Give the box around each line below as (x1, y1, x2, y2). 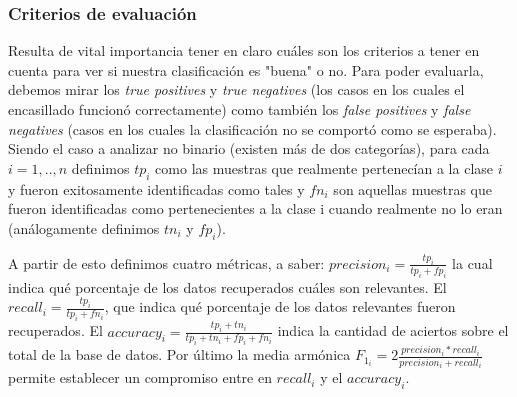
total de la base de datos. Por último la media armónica (8, 344, 351, 365)
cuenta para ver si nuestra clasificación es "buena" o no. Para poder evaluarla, (8, 59, 484, 80)
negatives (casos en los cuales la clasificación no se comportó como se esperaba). (8, 118, 497, 139)
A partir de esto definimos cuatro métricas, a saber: (8, 252, 325, 273)
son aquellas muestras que (333, 178, 492, 199)
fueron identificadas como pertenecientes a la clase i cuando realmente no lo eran (8, 198, 503, 219)
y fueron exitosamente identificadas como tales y (8, 178, 305, 199)
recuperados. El (8, 320, 103, 341)
